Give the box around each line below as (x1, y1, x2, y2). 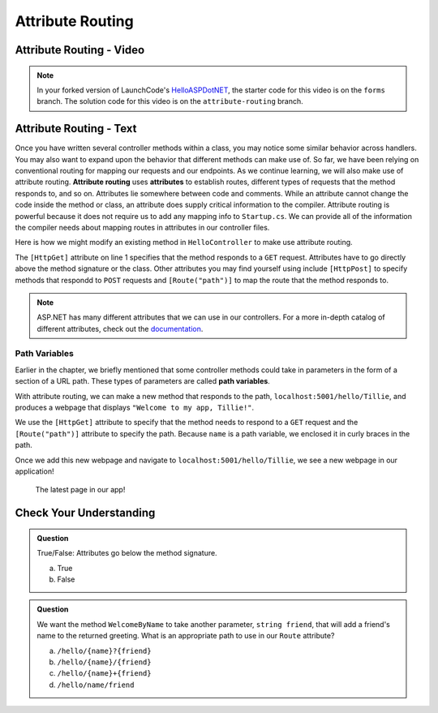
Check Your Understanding (15, 506, 156, 520)
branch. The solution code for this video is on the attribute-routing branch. (36, 97, 303, 106)
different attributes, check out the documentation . (36, 324, 204, 333)
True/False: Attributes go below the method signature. (36, 548, 218, 558)
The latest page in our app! (35, 485, 126, 495)
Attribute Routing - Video (15, 43, 145, 57)
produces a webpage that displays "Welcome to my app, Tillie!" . (15, 402, 255, 413)
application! (15, 466, 54, 476)
